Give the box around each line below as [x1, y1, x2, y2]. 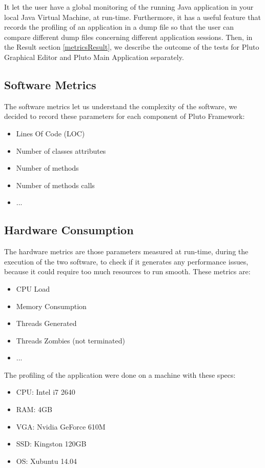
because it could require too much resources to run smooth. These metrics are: [4, 266, 251, 277]
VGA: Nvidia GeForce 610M [16, 421, 106, 432]
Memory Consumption [16, 300, 87, 311]
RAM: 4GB [16, 404, 52, 415]
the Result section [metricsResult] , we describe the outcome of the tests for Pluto [4, 42, 259, 52]
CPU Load [16, 283, 50, 294]
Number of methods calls [16, 179, 95, 190]
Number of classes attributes [16, 145, 106, 156]
